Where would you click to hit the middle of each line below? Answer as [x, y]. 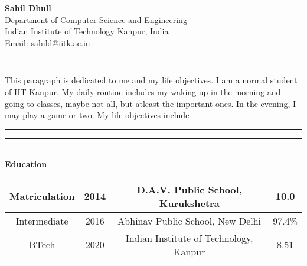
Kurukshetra [189, 203]
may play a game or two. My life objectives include [97, 115]
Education [26, 164]
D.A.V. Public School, [189, 189]
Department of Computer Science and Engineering [96, 19]
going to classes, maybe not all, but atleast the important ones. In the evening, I [151, 103]
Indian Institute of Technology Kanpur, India [87, 31]
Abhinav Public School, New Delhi [190, 220]
